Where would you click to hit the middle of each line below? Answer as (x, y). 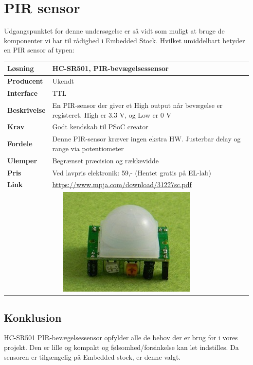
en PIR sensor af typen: (39, 50)
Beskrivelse (27, 110)
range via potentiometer (88, 148)
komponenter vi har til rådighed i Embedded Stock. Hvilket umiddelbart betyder (125, 40)
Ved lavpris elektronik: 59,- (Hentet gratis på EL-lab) (132, 172)
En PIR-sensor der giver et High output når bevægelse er (137, 105)
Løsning (21, 68)
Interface (23, 93)
